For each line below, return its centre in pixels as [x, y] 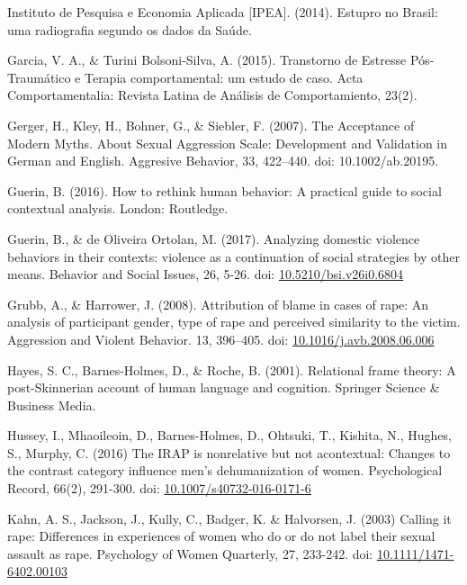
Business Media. [52, 405]
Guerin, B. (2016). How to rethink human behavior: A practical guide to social [225, 190]
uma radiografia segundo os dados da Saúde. [130, 29]
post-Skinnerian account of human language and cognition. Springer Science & [224, 387]
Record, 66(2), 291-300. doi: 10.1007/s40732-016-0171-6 [159, 488]
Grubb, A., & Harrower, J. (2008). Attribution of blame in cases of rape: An [218, 304]
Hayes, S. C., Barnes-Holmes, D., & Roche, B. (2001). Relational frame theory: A [232, 369]
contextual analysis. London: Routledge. [118, 208]
